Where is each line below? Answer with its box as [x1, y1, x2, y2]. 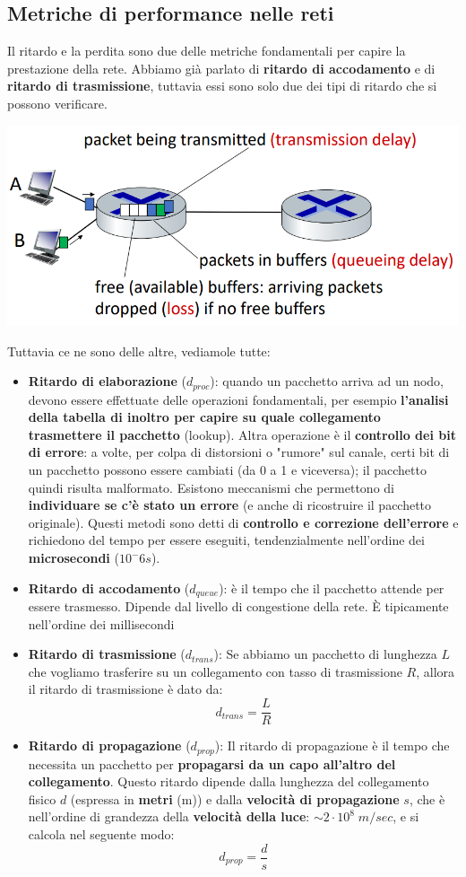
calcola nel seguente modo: [28, 824, 175, 843]
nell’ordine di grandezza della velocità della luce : [28, 807, 310, 826]
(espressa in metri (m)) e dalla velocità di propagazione [70, 789, 400, 808]
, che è [409, 789, 445, 808]
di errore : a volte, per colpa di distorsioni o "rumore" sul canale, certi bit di [28, 443, 450, 461]
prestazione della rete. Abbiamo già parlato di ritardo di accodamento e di [7, 58, 436, 77]
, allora [416, 662, 455, 680]
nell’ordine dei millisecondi [28, 614, 175, 633]
